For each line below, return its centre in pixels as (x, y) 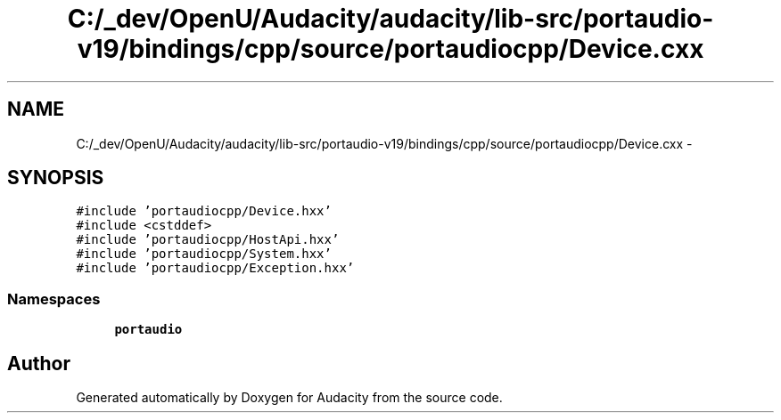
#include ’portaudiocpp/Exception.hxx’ (215, 268)
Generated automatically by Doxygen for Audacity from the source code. (289, 398)
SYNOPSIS (56, 178)
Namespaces (54, 299)
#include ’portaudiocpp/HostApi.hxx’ (208, 240)
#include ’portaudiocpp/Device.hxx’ (204, 211)
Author (39, 363)
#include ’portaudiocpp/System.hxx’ (204, 254)
